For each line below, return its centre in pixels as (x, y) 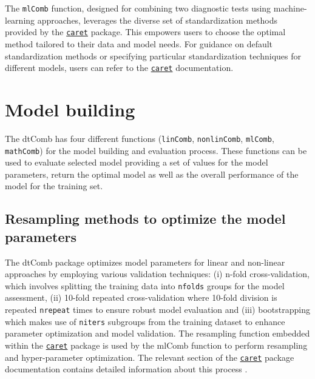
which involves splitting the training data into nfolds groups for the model (145, 285)
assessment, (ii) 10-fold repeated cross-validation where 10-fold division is (141, 297)
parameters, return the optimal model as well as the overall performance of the (152, 174)
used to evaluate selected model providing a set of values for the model (137, 162)
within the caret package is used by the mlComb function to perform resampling (156, 345)
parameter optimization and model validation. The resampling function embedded (157, 333)
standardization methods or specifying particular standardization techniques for (153, 55)
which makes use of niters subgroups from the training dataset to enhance (145, 321)
